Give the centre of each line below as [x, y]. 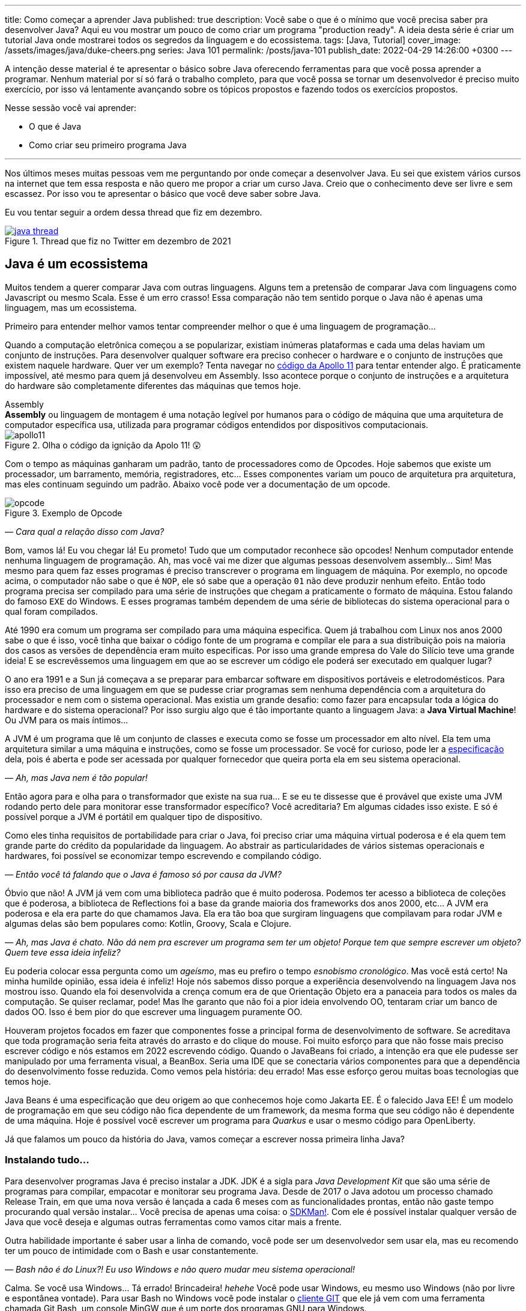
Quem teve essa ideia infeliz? [63, 952]
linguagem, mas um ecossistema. [71, 307]
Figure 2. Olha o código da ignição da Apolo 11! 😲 [103, 445]
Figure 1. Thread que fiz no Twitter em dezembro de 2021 [118, 241]
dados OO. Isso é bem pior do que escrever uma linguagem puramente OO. [154, 1011]
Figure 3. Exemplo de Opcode [64, 513]
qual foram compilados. [51, 611]
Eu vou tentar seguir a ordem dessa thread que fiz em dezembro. [134, 212]
